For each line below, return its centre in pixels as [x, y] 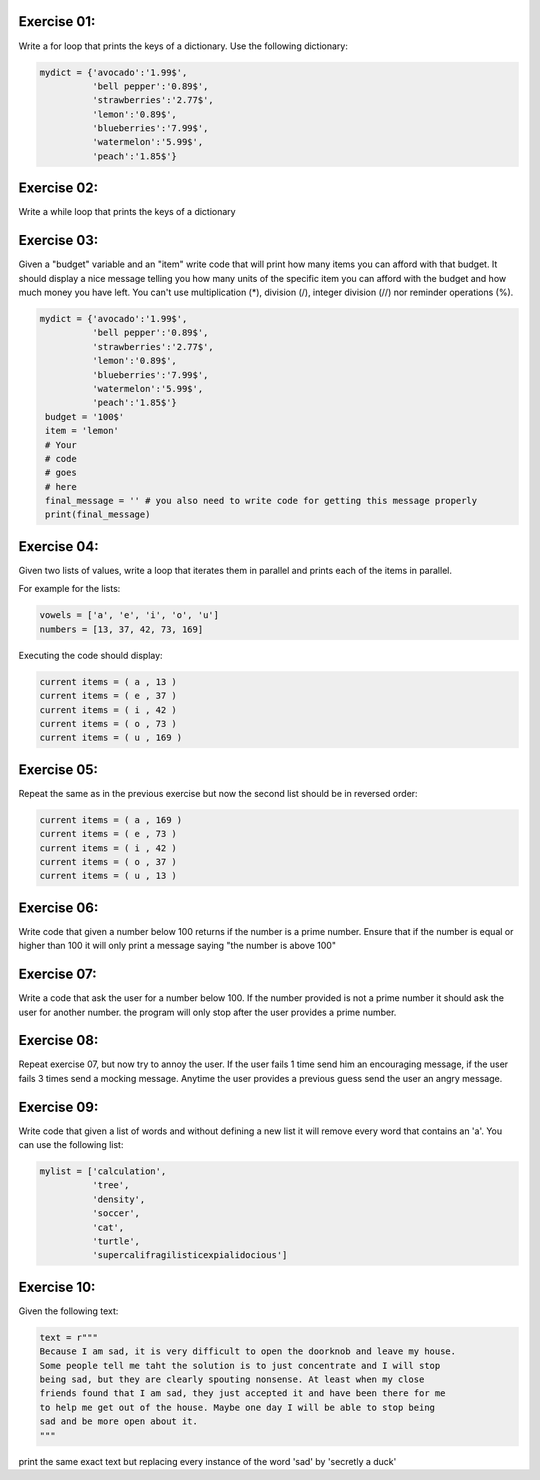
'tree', [110, 1185]
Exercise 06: [58, 907]
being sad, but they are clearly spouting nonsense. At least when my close [232, 1379]
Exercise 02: [58, 188]
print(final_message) [98, 514]
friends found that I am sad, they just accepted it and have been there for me [242, 1393]
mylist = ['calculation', [103, 1171]
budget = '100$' [85, 416]
